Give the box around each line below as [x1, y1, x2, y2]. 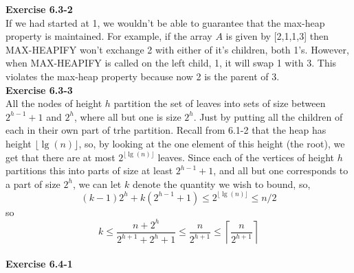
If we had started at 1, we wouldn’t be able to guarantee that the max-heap [5, 15, 325, 29]
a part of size [5, 176, 60, 191]
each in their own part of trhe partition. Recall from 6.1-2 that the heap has [5, 123, 327, 137]
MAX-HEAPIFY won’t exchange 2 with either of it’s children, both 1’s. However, [5, 42, 349, 56]
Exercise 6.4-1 [5, 257, 73, 271]
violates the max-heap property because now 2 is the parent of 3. [5, 69, 280, 83]
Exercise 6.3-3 [5, 82, 73, 97]
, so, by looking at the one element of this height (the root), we [78, 136, 345, 150]
